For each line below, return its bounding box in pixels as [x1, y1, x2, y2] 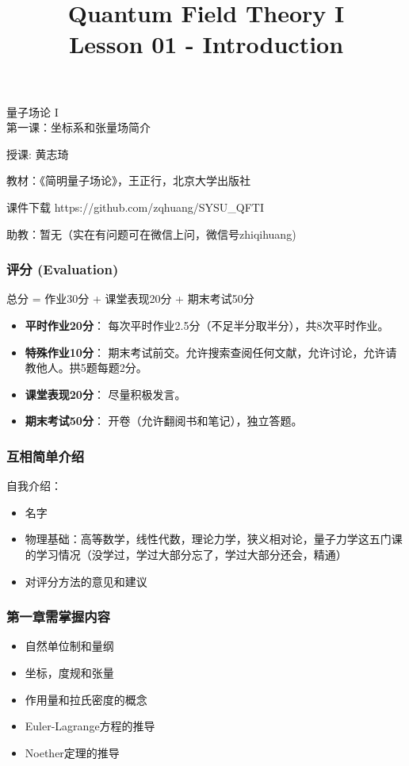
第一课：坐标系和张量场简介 [6, 119, 151, 136]
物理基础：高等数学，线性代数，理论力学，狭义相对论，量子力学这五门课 [25, 530, 403, 547]
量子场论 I [6, 103, 59, 120]
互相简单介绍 [6, 446, 85, 465]
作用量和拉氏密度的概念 [25, 691, 147, 707]
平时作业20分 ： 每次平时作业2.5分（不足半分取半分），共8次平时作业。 [25, 316, 389, 333]
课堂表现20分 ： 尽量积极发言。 [25, 385, 186, 402]
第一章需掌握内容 [6, 607, 110, 626]
